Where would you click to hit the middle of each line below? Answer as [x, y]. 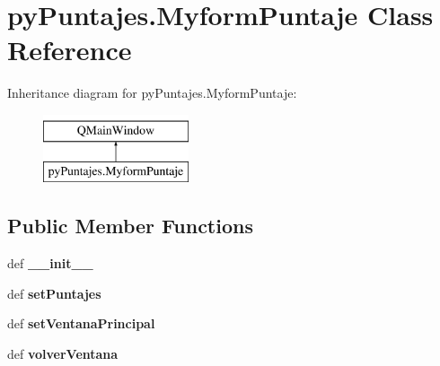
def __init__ [50, 263]
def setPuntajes [54, 293]
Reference [70, 50]
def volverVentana [63, 354]
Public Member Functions [130, 226]
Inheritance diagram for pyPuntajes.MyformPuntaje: [152, 93]
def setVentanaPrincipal [81, 323]
